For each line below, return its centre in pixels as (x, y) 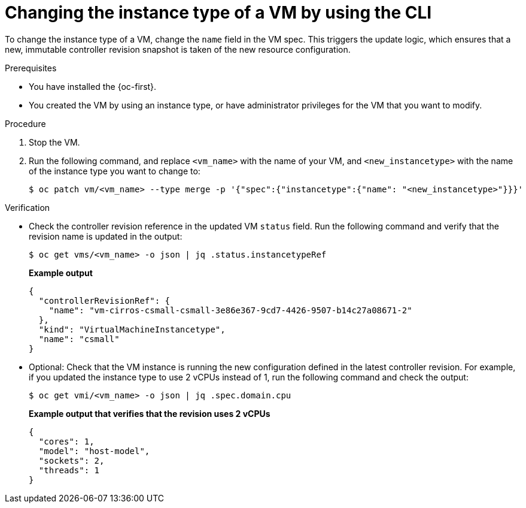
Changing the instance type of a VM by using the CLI (218, 13)
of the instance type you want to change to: (115, 171)
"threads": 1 (69, 470)
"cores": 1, (66, 441)
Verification (28, 207)
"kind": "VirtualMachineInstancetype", (132, 329)
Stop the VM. (54, 142)
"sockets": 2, (72, 460)
